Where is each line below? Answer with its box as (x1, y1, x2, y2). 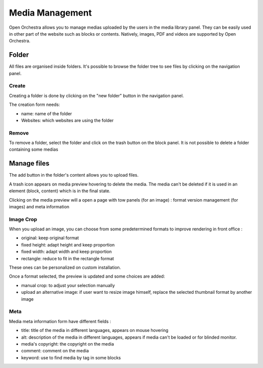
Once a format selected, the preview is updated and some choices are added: (9, 273, 165, 279)
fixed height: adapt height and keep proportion (21, 242, 115, 247)
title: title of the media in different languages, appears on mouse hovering (21, 327, 169, 333)
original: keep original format (21, 235, 79, 241)
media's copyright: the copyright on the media (21, 341, 114, 347)
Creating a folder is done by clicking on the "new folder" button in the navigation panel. (9, 93, 184, 99)
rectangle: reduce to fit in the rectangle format (21, 255, 114, 261)
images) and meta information (9, 204, 70, 209)
